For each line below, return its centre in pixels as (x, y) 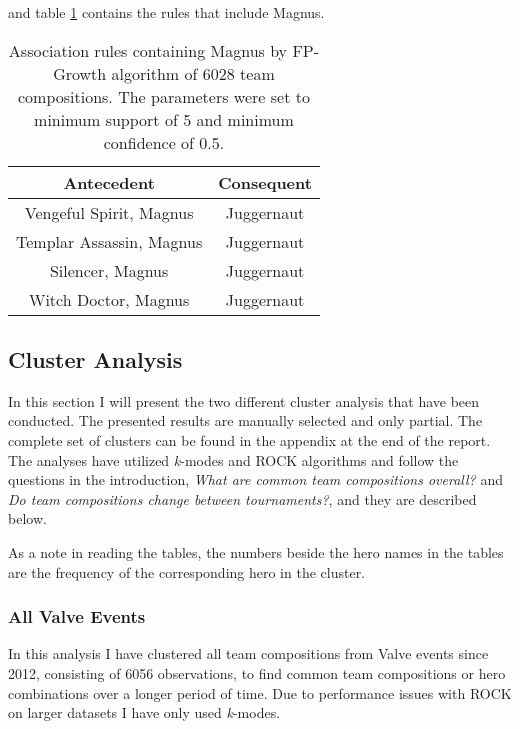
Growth (80, 73)
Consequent (265, 182)
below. (27, 518)
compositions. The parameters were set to (163, 96)
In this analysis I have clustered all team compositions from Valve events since (248, 653)
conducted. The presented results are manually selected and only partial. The (245, 420)
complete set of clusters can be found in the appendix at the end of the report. (249, 439)
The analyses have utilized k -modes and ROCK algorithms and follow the (233, 459)
